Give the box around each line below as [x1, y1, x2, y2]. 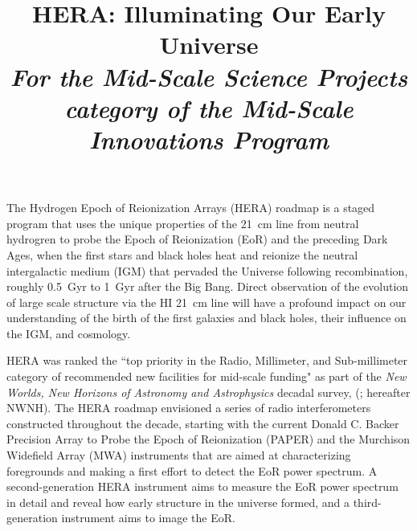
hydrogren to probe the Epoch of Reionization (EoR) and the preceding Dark [6, 231, 388, 247]
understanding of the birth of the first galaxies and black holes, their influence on [6, 309, 407, 326]
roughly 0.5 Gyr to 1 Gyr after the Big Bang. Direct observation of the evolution [6, 278, 409, 295]
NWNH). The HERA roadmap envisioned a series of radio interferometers [6, 399, 371, 416]
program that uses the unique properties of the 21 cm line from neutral [6, 214, 359, 231]
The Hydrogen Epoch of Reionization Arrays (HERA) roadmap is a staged [6, 199, 375, 216]
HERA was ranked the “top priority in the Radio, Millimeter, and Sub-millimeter [6, 352, 408, 369]
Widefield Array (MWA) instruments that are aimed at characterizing [6, 447, 351, 464]
